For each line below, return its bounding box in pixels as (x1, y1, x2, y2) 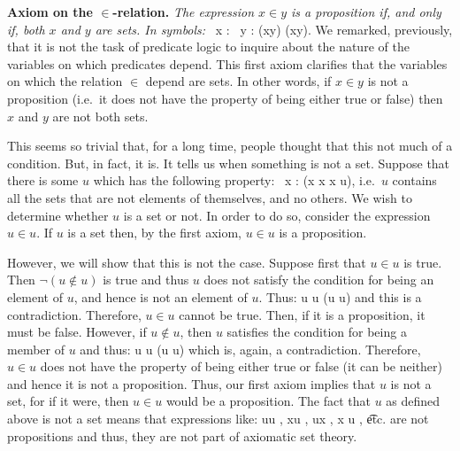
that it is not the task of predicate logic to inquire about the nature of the (7, 37, 410, 56)
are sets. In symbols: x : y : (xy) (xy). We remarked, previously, (95, 19, 453, 38)
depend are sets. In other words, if (145, 72, 332, 90)
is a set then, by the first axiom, (67, 223, 242, 242)
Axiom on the (7, 3, 93, 20)
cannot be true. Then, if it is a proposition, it (179, 305, 425, 323)
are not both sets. (52, 106, 149, 125)
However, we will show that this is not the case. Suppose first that (7, 253, 366, 271)
